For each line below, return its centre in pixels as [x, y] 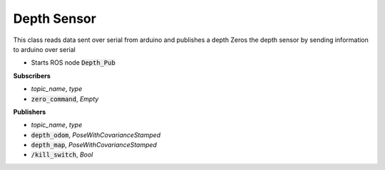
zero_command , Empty [65, 99]
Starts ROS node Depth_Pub [73, 63]
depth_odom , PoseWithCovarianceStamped [96, 134]
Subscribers [32, 75]
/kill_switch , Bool [62, 155]
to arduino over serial [45, 49]
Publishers [30, 112]
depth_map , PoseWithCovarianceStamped [94, 145]
